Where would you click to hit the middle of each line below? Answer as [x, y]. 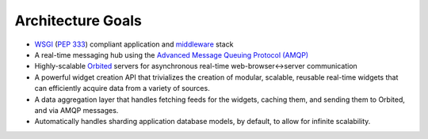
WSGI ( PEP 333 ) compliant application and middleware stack [134, 44]
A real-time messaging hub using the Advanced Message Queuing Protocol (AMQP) [172, 54]
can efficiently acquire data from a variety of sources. [122, 88]
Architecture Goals [78, 21]
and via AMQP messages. [76, 110]
